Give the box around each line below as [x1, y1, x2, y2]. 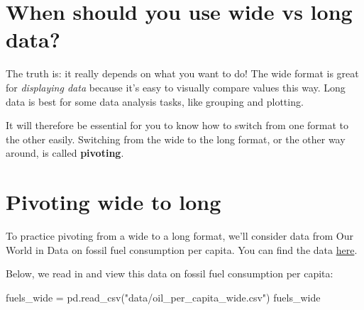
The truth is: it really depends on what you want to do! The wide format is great [6, 66, 359, 81]
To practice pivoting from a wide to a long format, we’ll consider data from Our [6, 228, 353, 243]
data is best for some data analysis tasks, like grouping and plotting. [6, 94, 304, 109]
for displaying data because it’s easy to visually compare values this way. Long [6, 79, 346, 94]
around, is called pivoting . [6, 145, 124, 160]
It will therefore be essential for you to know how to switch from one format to [6, 118, 348, 133]
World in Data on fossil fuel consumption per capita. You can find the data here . [6, 242, 358, 257]
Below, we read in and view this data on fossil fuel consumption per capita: [6, 266, 333, 281]
